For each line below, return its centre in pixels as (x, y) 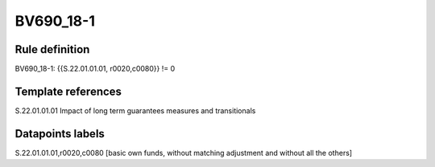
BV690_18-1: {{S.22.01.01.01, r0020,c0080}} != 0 (95, 69)
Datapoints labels (60, 134)
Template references (68, 91)
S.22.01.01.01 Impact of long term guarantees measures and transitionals (135, 110)
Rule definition (52, 49)
